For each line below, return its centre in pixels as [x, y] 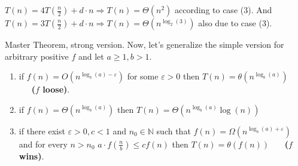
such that [174, 130]
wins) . [31, 156]
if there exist [42, 130]
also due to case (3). [235, 23]
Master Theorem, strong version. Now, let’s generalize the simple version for [145, 44]
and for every [43, 144]
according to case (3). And [223, 10]
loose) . [56, 89]
